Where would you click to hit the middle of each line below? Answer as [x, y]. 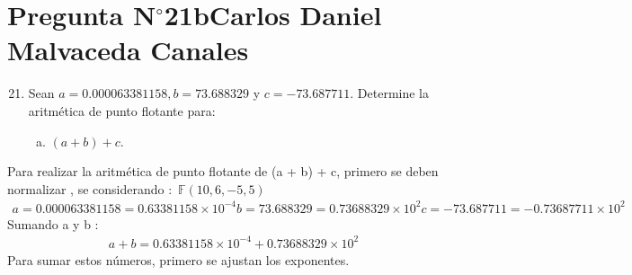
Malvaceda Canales [128, 50]
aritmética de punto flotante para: [122, 110]
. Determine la [390, 93]
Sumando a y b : [53, 223]
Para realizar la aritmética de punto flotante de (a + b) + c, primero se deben [223, 171]
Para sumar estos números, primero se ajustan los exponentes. [178, 259]
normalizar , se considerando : [90, 188]
